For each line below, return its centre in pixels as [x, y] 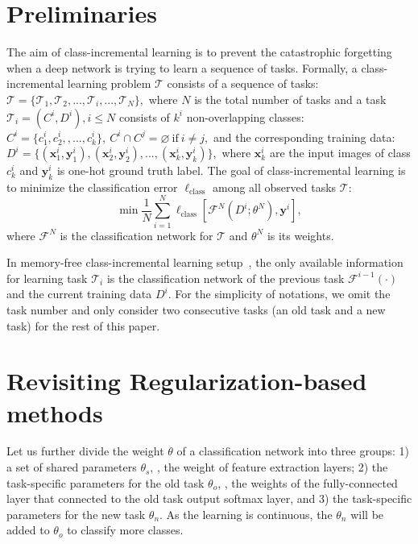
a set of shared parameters [72, 467]
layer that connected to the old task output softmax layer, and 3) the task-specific [209, 498]
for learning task [47, 278]
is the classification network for [137, 235]
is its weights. [300, 235]
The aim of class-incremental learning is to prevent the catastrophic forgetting [199, 52]
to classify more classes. [125, 530]
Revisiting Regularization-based [187, 381]
